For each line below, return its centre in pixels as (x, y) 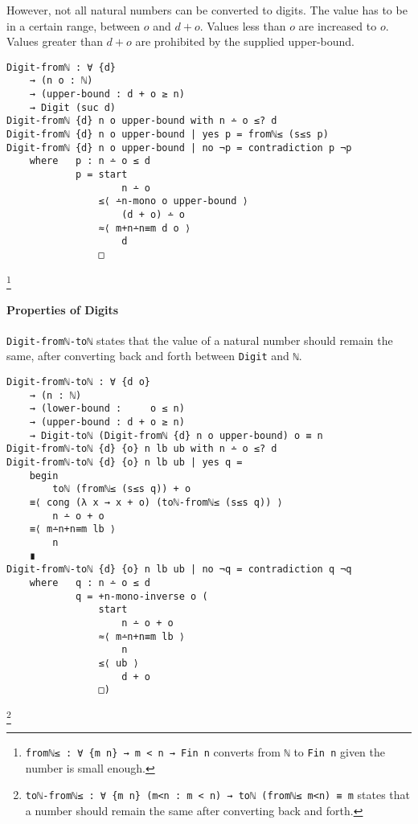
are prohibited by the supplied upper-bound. (245, 41)
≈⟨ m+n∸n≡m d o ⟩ (145, 228)
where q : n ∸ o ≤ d (90, 582)
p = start (101, 175)
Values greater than (55, 41)
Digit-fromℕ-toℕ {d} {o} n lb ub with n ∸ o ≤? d (142, 449)
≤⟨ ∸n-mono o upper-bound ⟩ (173, 201)
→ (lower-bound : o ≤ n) (107, 409)
